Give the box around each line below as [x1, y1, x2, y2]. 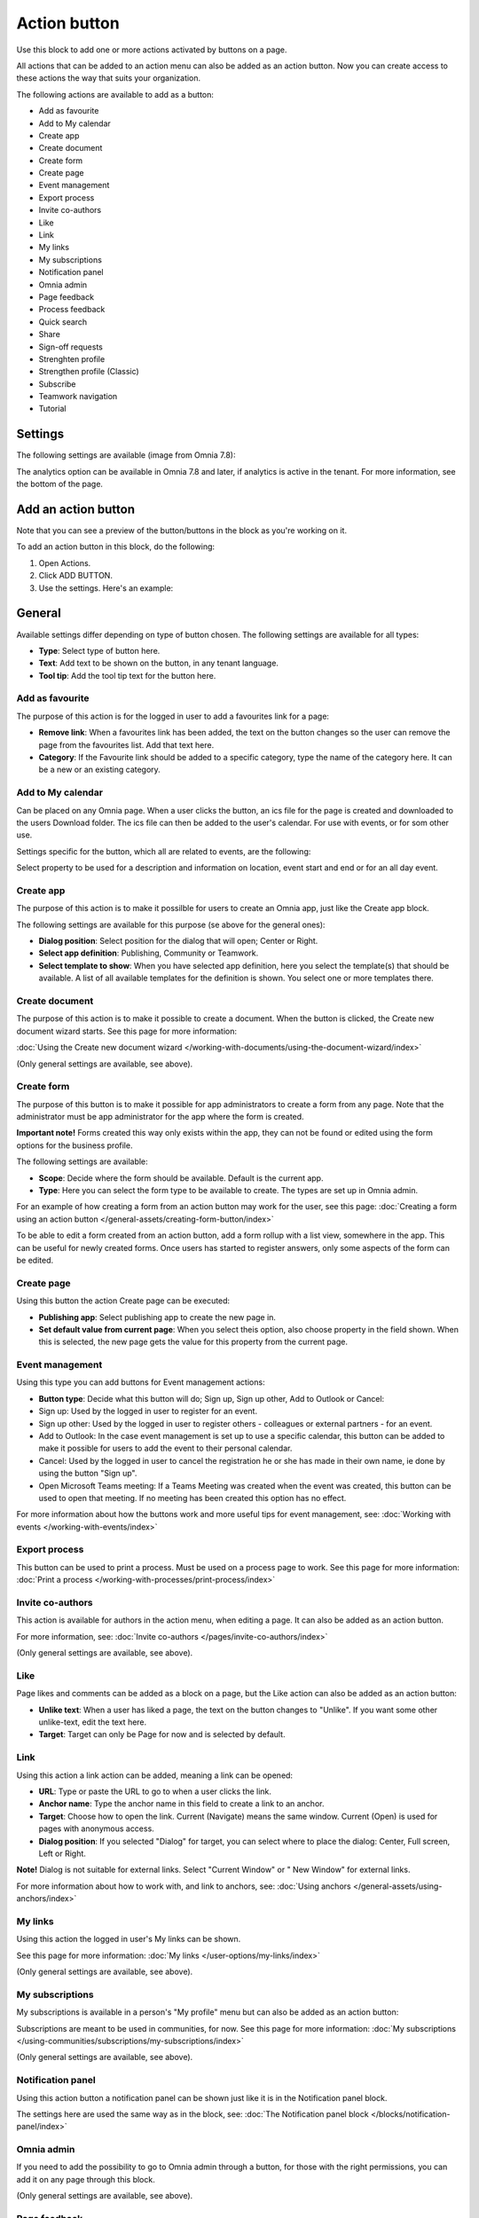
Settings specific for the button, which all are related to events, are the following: [16, 846, 311, 856]
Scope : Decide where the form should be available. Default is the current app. [38, 1172, 324, 1184]
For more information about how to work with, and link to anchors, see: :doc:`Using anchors [16, 1881, 351, 1892]
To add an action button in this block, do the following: [16, 541, 216, 552]
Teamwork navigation [38, 391, 118, 402]
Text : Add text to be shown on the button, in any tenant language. [38, 657, 279, 669]
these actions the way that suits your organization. [16, 73, 201, 83]
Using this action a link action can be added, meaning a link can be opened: [16, 1770, 293, 1781]
